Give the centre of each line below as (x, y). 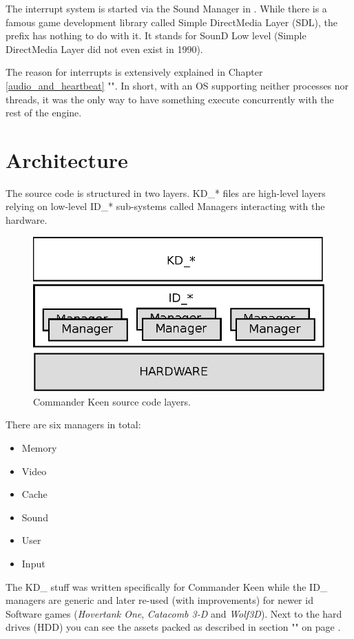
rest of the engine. (44, 113)
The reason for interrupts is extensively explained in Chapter (134, 72)
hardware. (27, 220)
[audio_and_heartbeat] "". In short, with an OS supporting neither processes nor (177, 85)
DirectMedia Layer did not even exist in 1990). (104, 49)
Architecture (67, 159)
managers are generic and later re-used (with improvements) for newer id (159, 600)
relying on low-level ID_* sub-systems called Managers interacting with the (165, 206)
